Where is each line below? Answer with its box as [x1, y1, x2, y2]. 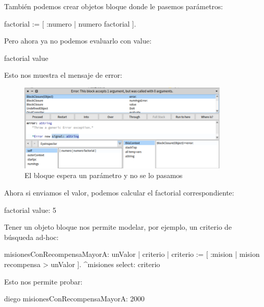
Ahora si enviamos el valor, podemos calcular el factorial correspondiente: [4, 187, 234, 198]
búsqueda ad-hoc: [4, 231, 59, 242]
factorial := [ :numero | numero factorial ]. [4, 18, 136, 29]
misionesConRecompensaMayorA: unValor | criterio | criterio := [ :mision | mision [4, 249, 260, 259]
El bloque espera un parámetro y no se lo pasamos [25, 170, 183, 181]
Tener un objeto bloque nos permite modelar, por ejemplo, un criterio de [4, 222, 232, 232]
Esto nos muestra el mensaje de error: [4, 70, 123, 80]
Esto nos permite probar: [4, 276, 83, 287]
